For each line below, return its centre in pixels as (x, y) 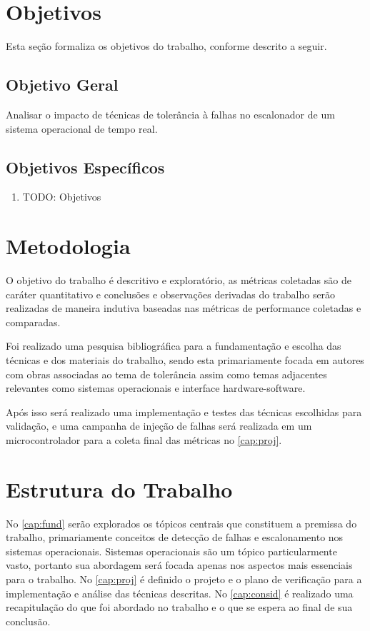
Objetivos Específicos (85, 167)
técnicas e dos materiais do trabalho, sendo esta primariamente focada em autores (185, 360)
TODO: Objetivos (62, 197)
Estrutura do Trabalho (119, 489)
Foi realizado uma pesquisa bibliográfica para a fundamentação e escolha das (174, 346)
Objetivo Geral (62, 85)
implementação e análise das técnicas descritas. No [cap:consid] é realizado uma (180, 593)
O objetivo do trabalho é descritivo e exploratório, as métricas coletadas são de (179, 280)
